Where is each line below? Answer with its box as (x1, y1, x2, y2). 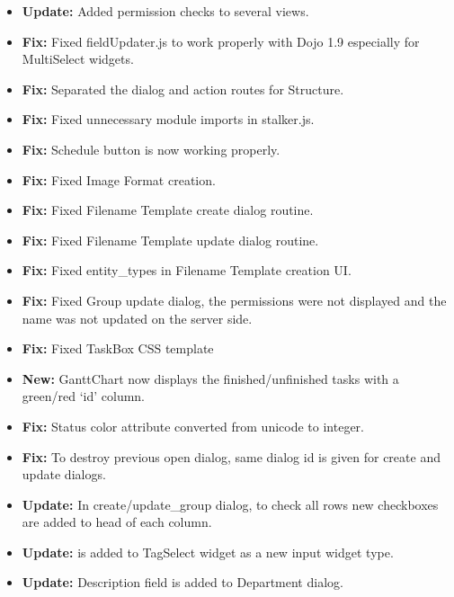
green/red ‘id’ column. (22, 387, 146, 405)
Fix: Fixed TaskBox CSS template (22, 339, 214, 358)
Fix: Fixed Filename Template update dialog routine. (22, 230, 319, 249)
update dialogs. (22, 465, 106, 484)
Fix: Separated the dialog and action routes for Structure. (22, 79, 344, 98)
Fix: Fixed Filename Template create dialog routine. (22, 200, 314, 219)
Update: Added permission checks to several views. (22, 2, 309, 20)
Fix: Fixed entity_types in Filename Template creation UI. (22, 261, 352, 280)
